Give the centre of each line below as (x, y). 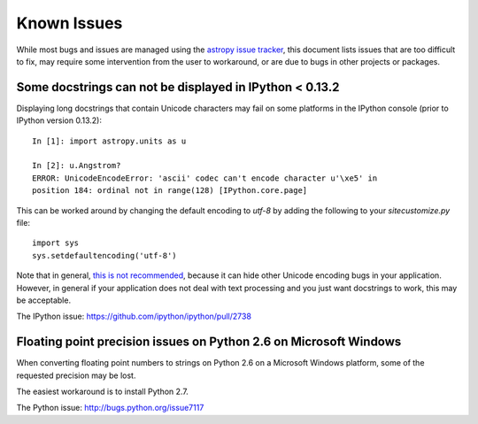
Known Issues (69, 23)
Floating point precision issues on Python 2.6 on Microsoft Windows (209, 342)
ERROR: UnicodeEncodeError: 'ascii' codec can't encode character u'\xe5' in (205, 178)
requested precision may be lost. (76, 375)
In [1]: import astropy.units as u (109, 141)
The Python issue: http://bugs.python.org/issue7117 (110, 408)
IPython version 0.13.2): (59, 120)
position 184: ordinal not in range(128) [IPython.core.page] (170, 191)
